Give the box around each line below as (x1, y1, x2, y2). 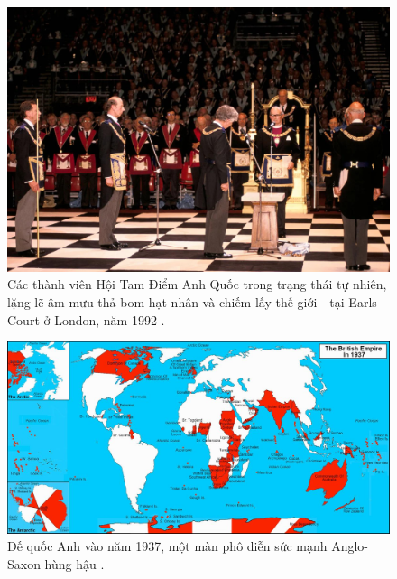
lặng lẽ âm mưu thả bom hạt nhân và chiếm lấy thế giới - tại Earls (7, 292, 377, 311)
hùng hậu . (44, 554, 105, 573)
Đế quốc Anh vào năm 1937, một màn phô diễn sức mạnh (7, 537, 328, 556)
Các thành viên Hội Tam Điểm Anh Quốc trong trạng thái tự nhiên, (7, 275, 387, 294)
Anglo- (331, 537, 369, 556)
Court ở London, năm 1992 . (7, 310, 165, 329)
